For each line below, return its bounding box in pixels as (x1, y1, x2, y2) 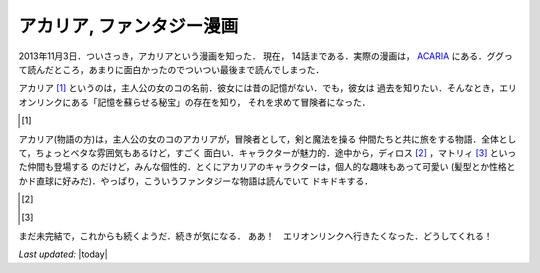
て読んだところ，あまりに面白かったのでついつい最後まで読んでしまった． (18, 63, 325, 75)
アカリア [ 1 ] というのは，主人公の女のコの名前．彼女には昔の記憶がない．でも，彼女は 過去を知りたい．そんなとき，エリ (18, 82, 517, 94)
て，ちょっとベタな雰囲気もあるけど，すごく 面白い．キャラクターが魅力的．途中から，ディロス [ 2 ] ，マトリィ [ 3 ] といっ (18, 146, 517, 159)
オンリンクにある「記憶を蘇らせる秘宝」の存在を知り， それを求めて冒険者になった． (18, 96, 371, 108)
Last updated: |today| (18, 248, 109, 260)
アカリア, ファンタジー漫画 (18, 15, 239, 37)
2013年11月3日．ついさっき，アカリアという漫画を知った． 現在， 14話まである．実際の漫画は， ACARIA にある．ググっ (18, 50, 514, 62)
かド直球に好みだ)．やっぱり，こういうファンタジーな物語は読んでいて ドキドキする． (18, 175, 374, 187)
